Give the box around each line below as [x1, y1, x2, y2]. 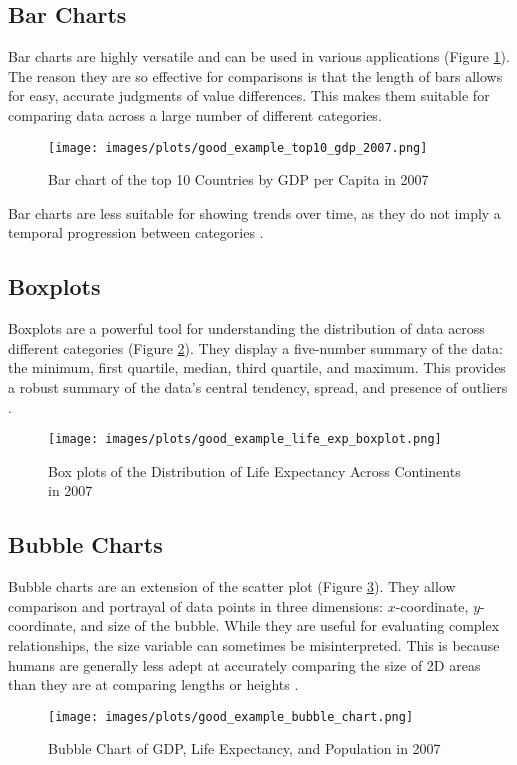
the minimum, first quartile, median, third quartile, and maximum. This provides [8, 357, 506, 378]
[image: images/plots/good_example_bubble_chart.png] [48, 709, 414, 724]
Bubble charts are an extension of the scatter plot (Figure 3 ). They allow [8, 576, 456, 597]
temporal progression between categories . [8, 222, 264, 243]
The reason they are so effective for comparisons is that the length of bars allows [8, 65, 503, 86]
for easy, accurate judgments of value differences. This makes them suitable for [8, 85, 490, 106]
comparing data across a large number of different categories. [8, 104, 382, 125]
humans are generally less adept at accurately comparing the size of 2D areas [8, 654, 481, 675]
